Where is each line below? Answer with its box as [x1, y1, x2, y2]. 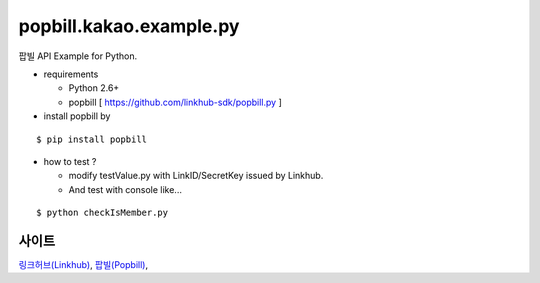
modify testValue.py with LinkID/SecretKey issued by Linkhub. [68, 170, 324, 182]
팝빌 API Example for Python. [18, 50, 138, 62]
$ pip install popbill [36, 133, 148, 145]
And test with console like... [68, 183, 182, 195]
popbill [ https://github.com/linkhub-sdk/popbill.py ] [68, 96, 282, 108]
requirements [43, 68, 99, 80]
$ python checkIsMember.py [36, 207, 169, 219]
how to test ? [43, 155, 97, 167]
